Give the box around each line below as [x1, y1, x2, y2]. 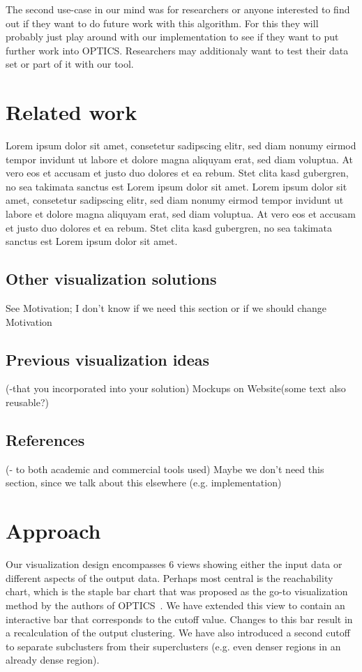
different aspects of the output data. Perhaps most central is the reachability [6, 570, 333, 585]
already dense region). [6, 652, 100, 667]
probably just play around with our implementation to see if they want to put [6, 29, 339, 44]
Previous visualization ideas [6, 348, 210, 370]
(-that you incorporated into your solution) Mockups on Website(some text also [6, 381, 346, 396]
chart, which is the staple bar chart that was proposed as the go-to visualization [6, 584, 348, 599]
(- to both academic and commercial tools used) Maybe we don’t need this [6, 461, 324, 476]
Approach [6, 516, 101, 545]
